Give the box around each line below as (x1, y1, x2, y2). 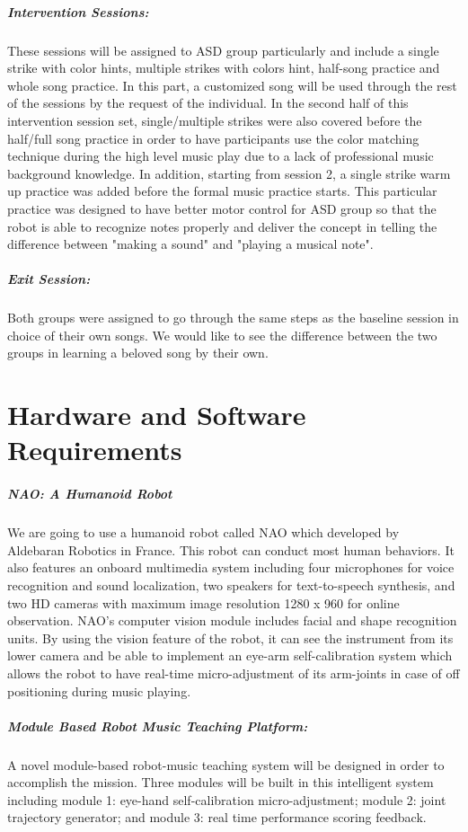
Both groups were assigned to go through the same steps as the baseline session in (7, 308, 459, 327)
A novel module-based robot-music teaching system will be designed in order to (7, 755, 445, 774)
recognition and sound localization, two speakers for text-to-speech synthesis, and (7, 575, 455, 594)
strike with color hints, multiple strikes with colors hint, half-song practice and (7, 58, 440, 77)
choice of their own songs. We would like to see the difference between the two (7, 325, 437, 344)
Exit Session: (7, 270, 91, 288)
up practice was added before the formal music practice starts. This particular (7, 181, 437, 200)
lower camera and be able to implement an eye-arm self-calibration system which (7, 646, 453, 665)
